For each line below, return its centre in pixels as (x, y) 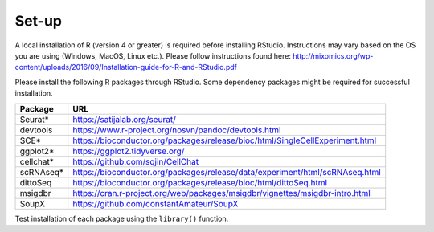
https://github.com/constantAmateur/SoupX (156, 203)
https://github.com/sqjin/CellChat (136, 161)
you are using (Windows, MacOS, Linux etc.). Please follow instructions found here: (153, 55)
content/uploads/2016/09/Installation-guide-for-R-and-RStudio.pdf (126, 67)
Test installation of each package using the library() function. (122, 218)
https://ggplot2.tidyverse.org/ (129, 151)
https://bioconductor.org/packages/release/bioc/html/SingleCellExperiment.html (225, 140)
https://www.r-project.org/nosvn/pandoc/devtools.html (177, 130)
